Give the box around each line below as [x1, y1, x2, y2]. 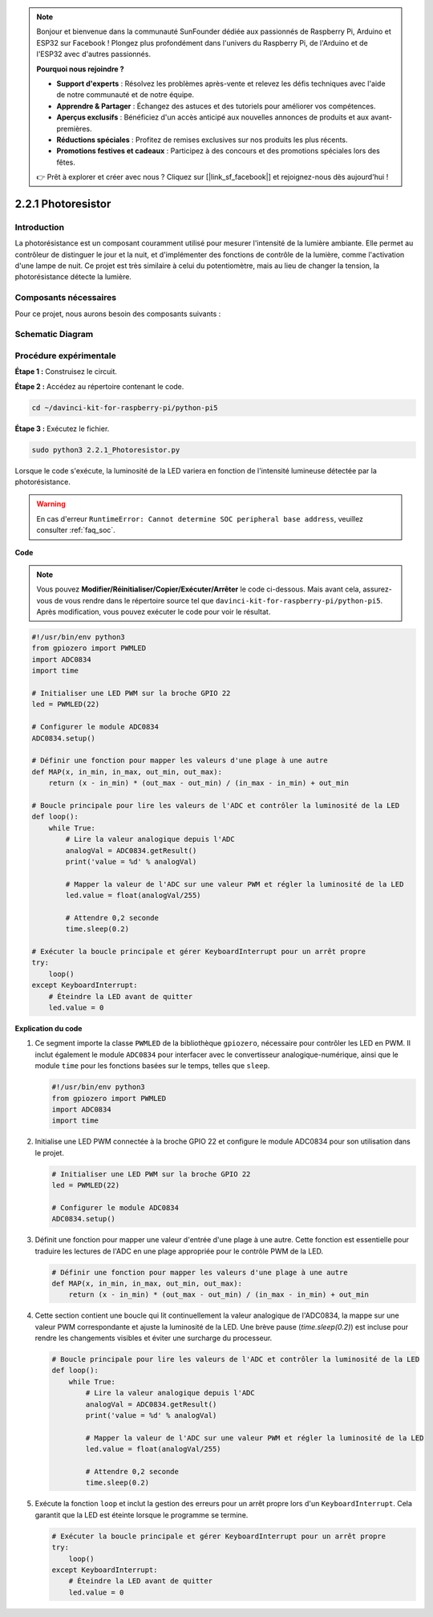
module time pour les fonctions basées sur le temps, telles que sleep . [34, 1061, 270, 1071]
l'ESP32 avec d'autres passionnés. [36, 49, 152, 59]
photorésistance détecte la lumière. [14, 272, 132, 282]
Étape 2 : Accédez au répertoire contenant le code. [14, 381, 184, 391]
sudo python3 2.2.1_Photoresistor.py [31, 445, 180, 454]
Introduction [14, 221, 64, 233]
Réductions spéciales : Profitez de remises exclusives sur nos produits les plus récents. [56, 135, 348, 144]
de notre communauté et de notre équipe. [56, 90, 195, 100]
